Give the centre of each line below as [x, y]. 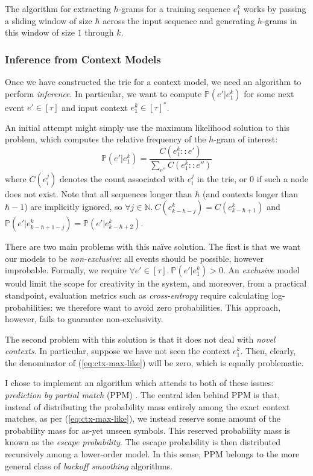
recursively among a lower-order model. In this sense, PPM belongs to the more [152, 454]
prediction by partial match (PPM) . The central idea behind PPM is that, [143, 395]
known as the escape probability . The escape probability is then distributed [143, 442]
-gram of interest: [246, 139]
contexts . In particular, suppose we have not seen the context [118, 351]
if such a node [282, 178]
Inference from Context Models [83, 59]
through [99, 32]
